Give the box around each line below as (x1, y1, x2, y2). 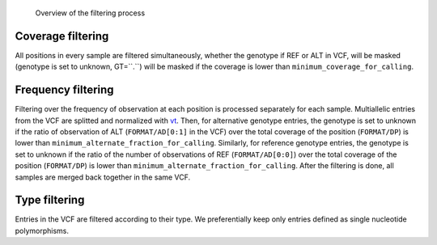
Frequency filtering (15, 83, 114, 97)
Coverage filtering (15, 29, 109, 43)
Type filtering (15, 193, 85, 207)
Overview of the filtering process (35, 8, 146, 18)
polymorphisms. (15, 226, 69, 235)
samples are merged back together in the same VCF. (15, 172, 191, 182)
